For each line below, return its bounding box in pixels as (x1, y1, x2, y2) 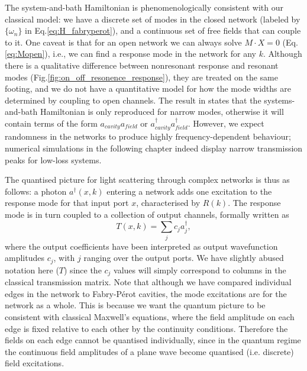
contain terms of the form (5, 117, 98, 129)
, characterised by (136, 196, 201, 209)
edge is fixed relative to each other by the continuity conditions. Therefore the (5, 322, 288, 334)
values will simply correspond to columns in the (114, 263, 286, 276)
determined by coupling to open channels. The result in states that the (5, 93, 261, 106)
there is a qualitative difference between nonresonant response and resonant (5, 59, 279, 71)
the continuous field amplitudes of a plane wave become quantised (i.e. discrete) (5, 345, 294, 357)
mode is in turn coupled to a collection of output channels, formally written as (5, 208, 289, 220)
